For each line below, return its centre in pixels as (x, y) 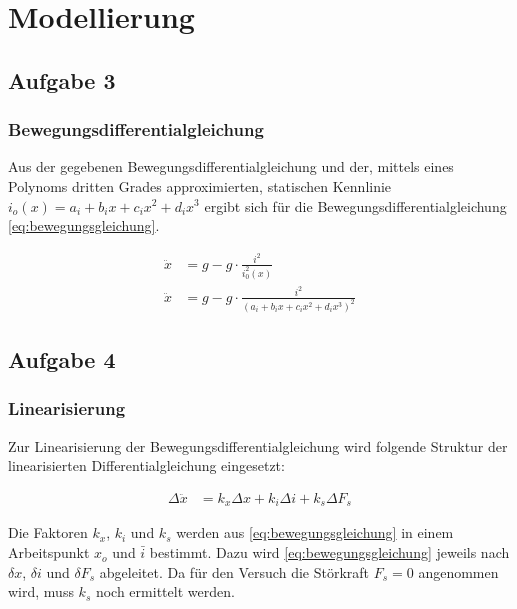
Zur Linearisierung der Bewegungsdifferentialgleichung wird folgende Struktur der (258, 445)
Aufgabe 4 (62, 359)
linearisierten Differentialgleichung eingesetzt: (146, 465)
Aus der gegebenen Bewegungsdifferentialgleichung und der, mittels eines (231, 166)
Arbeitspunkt (49, 552)
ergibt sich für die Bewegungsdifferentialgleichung (355, 205)
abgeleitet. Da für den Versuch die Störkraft (234, 571)
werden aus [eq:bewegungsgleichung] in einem (315, 532)
